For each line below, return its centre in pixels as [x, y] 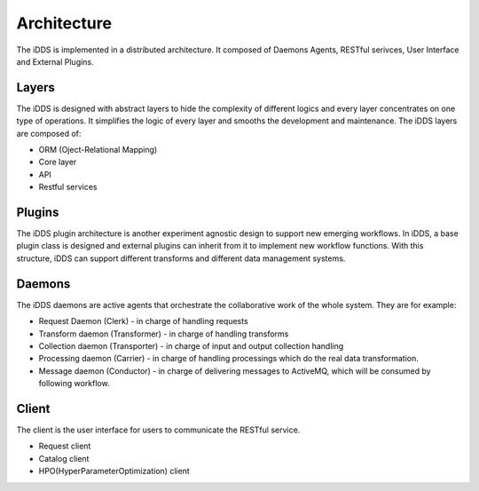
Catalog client [64, 458]
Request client [65, 446]
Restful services [68, 187]
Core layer [58, 162]
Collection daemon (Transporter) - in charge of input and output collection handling [191, 345]
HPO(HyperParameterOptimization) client [114, 471]
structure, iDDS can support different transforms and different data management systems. [181, 258]
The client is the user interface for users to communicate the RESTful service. [158, 430]
